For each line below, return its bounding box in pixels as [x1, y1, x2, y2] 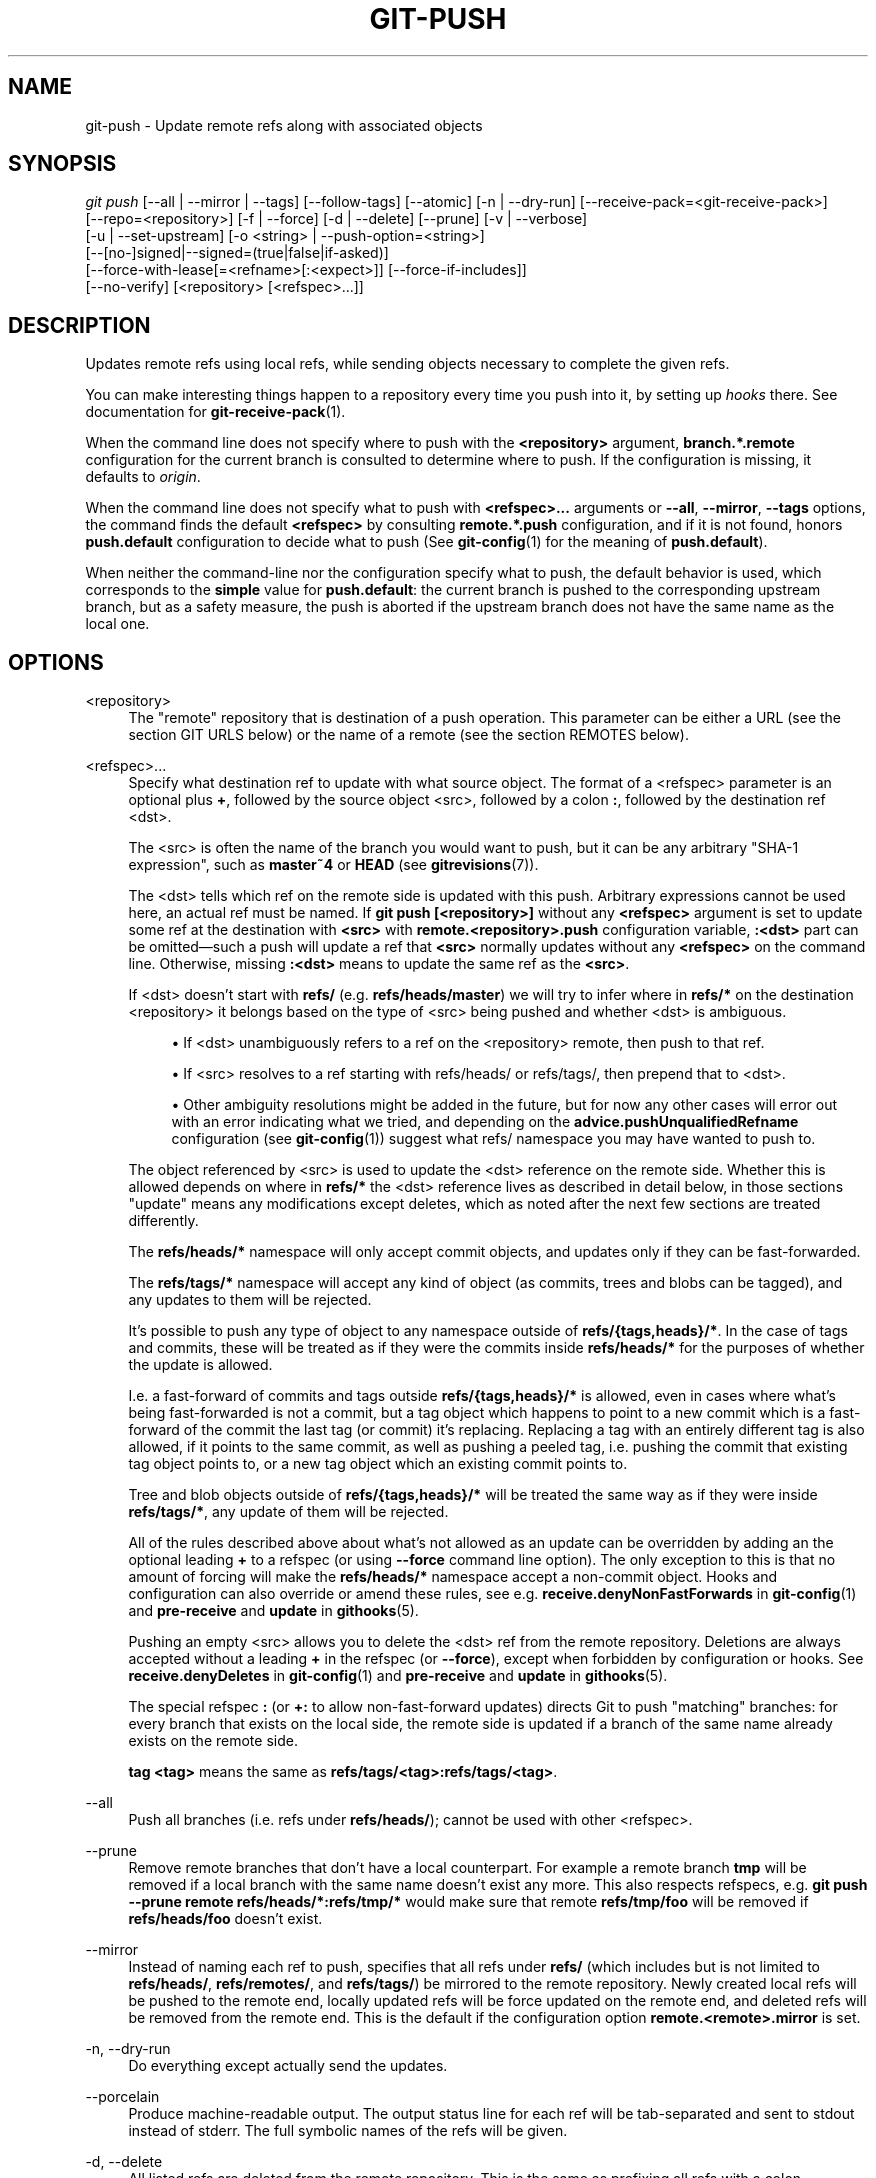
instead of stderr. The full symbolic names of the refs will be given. [128, 2122, 568, 2140]
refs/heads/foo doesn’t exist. [128, 1910, 323, 1928]
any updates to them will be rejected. [128, 1291, 372, 1309]
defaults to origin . [85, 468, 201, 486]
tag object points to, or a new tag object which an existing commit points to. [128, 1455, 628, 1473]
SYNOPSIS [8, 151, 117, 177]
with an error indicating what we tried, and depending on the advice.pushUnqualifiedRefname [171, 1113, 799, 1131]
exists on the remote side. [128, 1732, 298, 1750]
